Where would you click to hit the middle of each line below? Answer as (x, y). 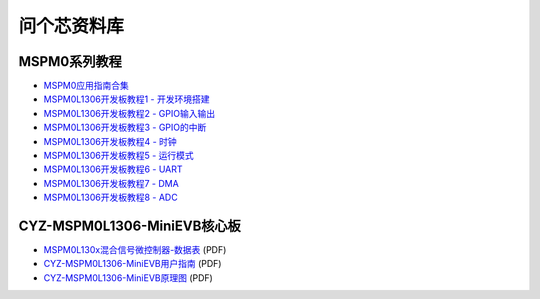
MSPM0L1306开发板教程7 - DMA (111, 183)
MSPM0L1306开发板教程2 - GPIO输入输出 (129, 113)
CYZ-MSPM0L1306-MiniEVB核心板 (130, 226)
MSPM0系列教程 (70, 61)
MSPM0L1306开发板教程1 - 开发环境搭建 (126, 99)
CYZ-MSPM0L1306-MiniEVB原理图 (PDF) (128, 277)
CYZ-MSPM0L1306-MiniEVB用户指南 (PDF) (132, 264)
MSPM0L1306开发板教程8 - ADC (111, 197)
